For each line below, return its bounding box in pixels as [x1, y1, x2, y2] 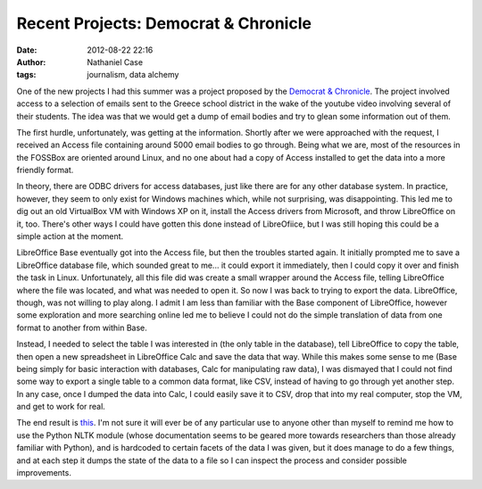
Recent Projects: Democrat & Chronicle [16, 13, 312, 33]
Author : [16, 56, 46, 67]
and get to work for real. [16, 402, 106, 412]
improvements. [16, 468, 71, 478]
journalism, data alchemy [87, 70, 179, 80]
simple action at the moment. [16, 231, 124, 242]
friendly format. [16, 165, 74, 176]
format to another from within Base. [16, 322, 147, 333]
